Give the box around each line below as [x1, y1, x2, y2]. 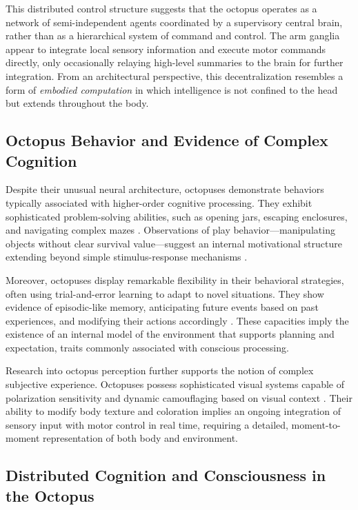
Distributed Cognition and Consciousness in [6, 465, 326, 486]
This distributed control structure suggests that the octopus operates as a [6, 1, 317, 15]
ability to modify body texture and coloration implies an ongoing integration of [6, 404, 341, 418]
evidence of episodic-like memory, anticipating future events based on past [6, 300, 319, 314]
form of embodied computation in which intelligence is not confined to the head [6, 82, 338, 96]
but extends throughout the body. [6, 96, 149, 110]
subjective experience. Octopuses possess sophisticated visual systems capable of [6, 377, 344, 391]
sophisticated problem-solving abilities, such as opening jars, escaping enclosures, [6, 209, 348, 223]
